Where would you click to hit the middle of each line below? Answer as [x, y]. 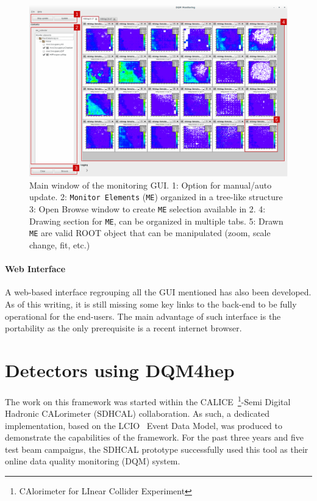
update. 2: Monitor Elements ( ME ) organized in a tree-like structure [156, 197]
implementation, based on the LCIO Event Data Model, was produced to [144, 425]
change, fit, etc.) [60, 244]
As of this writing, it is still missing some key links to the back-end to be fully [151, 304]
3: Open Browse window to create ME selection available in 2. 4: [148, 208]
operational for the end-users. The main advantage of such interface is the [143, 316]
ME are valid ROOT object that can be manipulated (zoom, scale [150, 233]
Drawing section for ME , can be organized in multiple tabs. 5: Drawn [156, 221]
